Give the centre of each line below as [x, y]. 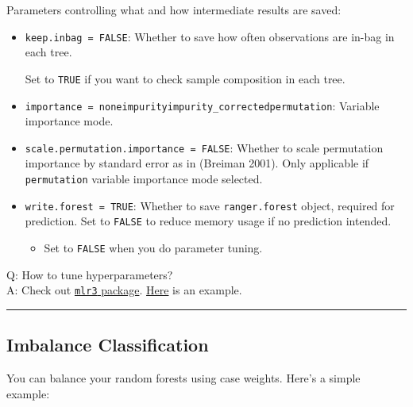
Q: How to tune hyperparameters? [90, 274]
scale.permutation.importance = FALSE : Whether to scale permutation [204, 147]
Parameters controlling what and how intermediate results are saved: [174, 10]
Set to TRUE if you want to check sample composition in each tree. [185, 78]
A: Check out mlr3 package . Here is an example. [124, 290]
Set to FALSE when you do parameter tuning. [153, 247]
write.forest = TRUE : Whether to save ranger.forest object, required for [210, 205]
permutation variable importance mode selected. [144, 179]
